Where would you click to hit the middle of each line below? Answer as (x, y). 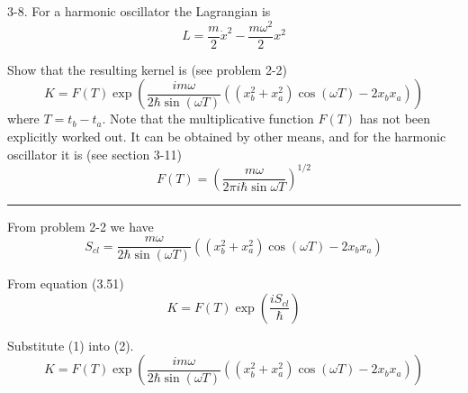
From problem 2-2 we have (81, 226)
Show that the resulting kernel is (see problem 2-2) (148, 69)
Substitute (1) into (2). (71, 345)
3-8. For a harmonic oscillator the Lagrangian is (139, 11)
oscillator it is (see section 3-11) (94, 154)
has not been (395, 119)
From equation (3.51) (66, 283)
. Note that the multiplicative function (208, 119)
